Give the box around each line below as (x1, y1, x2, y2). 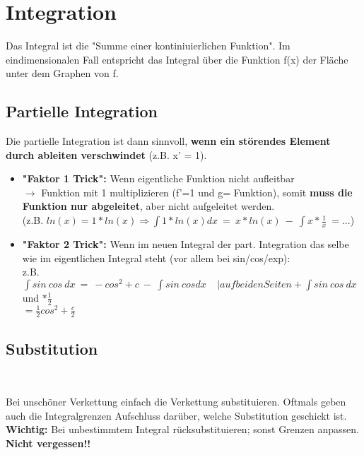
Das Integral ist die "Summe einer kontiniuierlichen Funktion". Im (6, 38, 290, 53)
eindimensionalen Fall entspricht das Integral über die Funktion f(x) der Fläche (6, 52, 348, 66)
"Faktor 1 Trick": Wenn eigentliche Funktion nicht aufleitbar (22, 171, 295, 186)
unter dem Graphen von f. (6, 66, 119, 81)
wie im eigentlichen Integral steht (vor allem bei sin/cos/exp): (22, 250, 290, 265)
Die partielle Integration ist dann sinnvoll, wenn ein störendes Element (6, 134, 331, 148)
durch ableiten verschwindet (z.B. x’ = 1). (6, 147, 207, 162)
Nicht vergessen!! (6, 435, 91, 450)
